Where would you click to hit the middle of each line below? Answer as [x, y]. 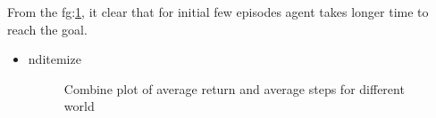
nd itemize [54, 59]
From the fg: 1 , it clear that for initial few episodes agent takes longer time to [218, 12]
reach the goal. [47, 29]
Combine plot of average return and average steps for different [234, 88]
